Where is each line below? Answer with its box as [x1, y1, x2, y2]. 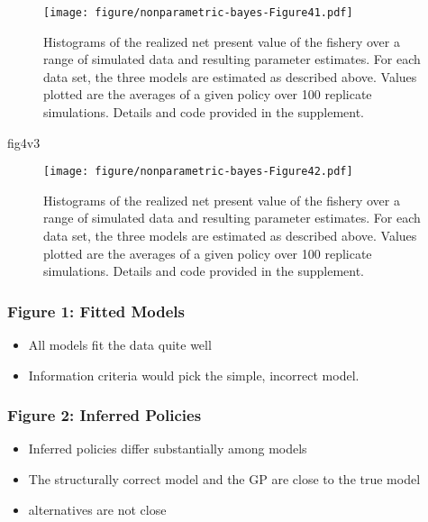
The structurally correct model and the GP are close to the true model [28, 470, 421, 489]
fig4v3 [7, 133, 41, 151]
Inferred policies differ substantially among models [28, 439, 307, 458]
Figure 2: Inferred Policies [7, 404, 202, 426]
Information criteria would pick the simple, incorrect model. [28, 365, 360, 384]
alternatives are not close [28, 499, 167, 518]
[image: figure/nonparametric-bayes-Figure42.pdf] [43, 165, 353, 179]
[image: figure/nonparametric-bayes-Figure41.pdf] [43, 6, 353, 19]
